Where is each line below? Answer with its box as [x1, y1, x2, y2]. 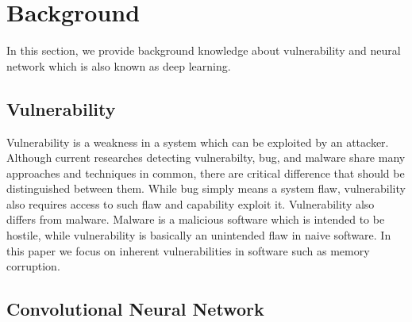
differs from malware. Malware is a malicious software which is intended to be [6, 211, 385, 228]
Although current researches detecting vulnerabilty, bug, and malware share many [6, 149, 406, 166]
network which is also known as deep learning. [6, 57, 231, 74]
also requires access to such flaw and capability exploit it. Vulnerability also [6, 195, 375, 212]
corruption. [6, 258, 60, 274]
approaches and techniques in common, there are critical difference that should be [6, 164, 405, 181]
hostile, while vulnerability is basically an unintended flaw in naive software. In [6, 227, 391, 243]
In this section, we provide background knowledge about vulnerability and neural [6, 42, 401, 59]
